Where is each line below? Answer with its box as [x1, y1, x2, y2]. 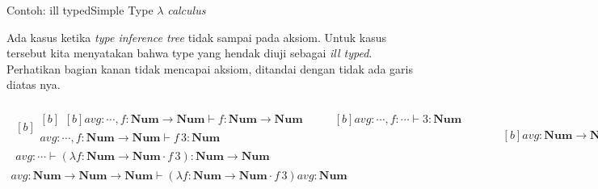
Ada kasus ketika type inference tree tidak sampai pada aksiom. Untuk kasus [6, 28, 386, 45]
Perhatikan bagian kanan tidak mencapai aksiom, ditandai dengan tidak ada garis [6, 60, 413, 77]
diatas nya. [6, 76, 61, 93]
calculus [167, 2, 206, 18]
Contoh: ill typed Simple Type [6, 2, 154, 18]
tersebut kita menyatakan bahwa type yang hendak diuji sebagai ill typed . [6, 44, 373, 61]
